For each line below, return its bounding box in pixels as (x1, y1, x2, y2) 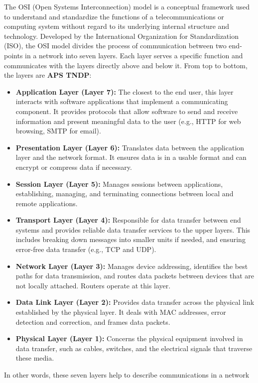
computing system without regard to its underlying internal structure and (4, 21, 230, 31)
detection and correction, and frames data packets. (15, 316, 170, 327)
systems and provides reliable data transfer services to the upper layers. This (15, 224, 251, 235)
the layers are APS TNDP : (4, 70, 92, 80)
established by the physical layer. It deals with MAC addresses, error (15, 307, 226, 317)
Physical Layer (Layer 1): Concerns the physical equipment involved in (15, 333, 243, 344)
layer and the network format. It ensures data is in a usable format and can (15, 152, 247, 162)
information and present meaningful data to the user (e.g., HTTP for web (15, 116, 241, 126)
